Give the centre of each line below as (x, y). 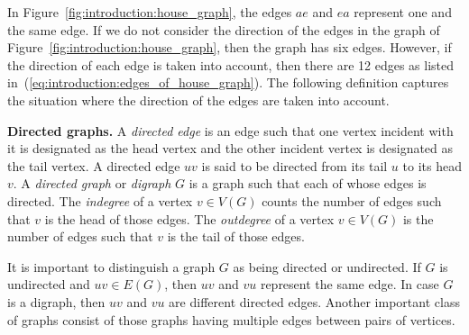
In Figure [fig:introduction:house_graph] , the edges (150, 12)
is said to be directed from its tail (294, 165)
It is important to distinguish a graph (111, 266)
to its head (432, 165)
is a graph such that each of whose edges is (308, 183)
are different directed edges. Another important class (314, 301)
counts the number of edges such (352, 200)
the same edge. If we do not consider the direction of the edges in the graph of (224, 29)
